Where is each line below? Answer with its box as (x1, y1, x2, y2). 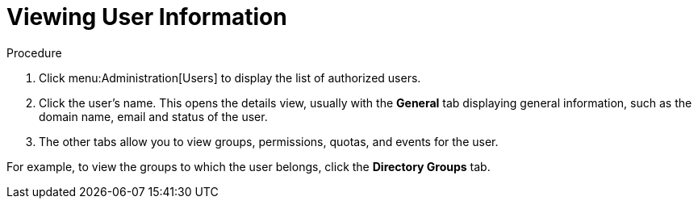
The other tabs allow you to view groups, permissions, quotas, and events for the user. (39, 134, 499, 149)
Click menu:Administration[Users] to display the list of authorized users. (39, 70, 421, 85)
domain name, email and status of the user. (39, 109, 268, 123)
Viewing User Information (6, 3, 287, 31)
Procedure (6, 45, 62, 60)
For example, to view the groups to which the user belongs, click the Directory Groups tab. (6, 159, 491, 174)
